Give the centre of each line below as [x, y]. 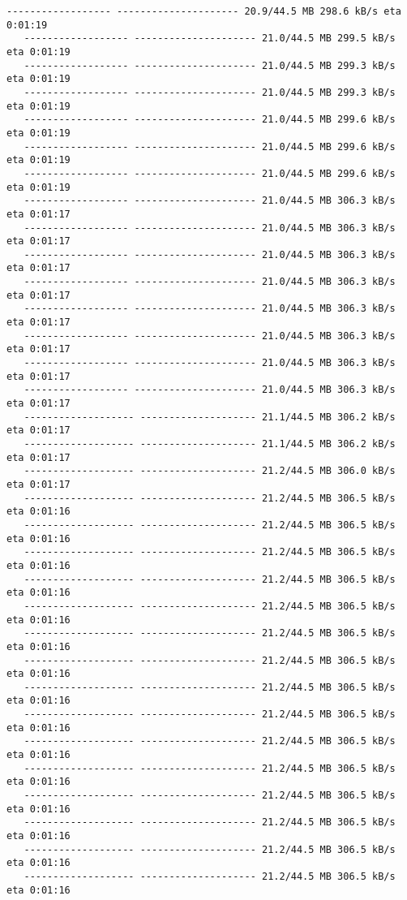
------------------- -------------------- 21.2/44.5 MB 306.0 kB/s [210, 471]
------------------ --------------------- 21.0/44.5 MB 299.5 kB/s [210, 39]
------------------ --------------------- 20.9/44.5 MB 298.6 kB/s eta [204, 11]
